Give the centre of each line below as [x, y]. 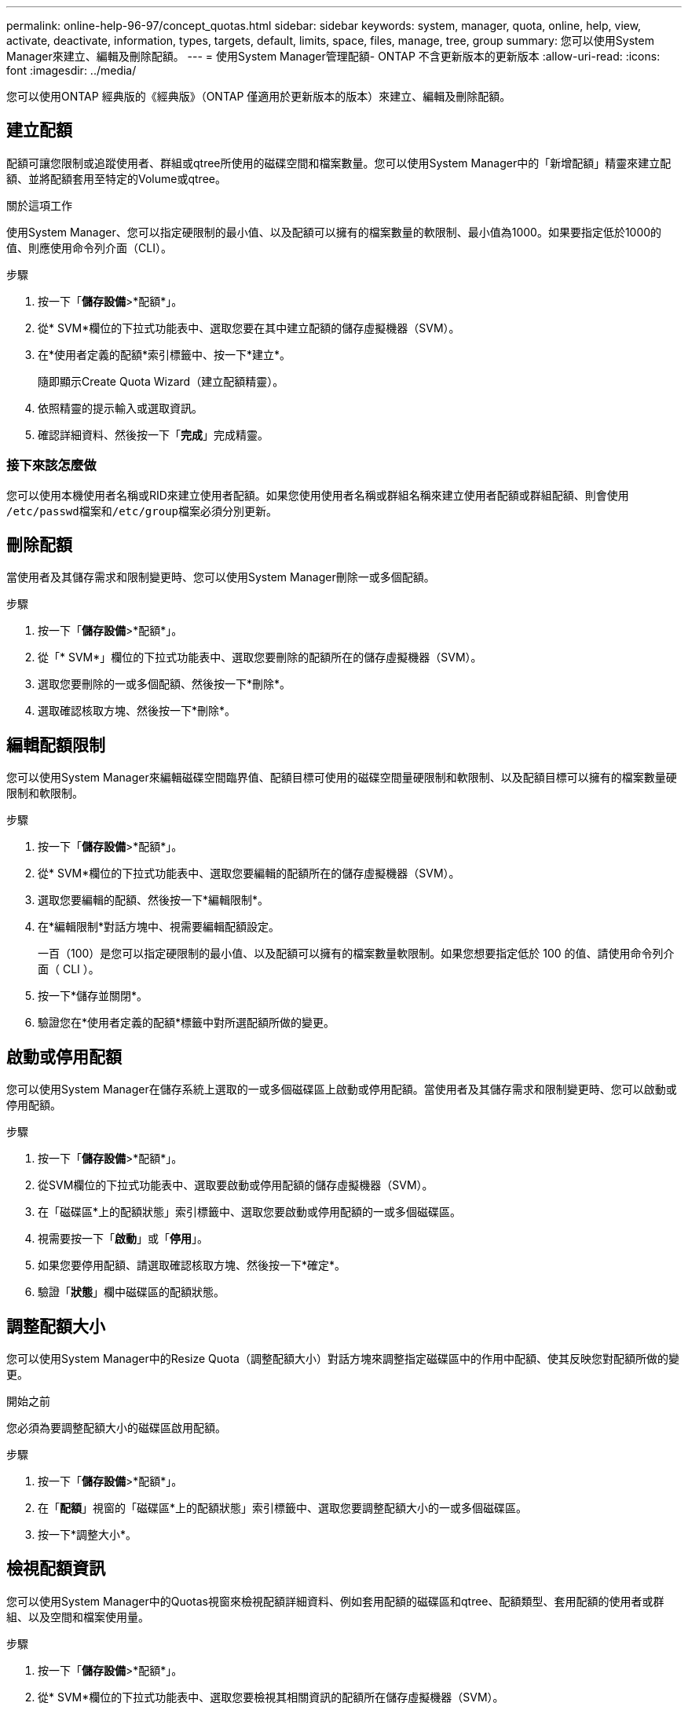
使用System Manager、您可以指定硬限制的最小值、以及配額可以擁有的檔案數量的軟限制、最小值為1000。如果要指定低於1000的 [334, 232]
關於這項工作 [39, 205]
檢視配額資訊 [56, 1569]
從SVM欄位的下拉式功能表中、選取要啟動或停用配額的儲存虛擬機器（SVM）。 [236, 1185]
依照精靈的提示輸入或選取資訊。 [120, 408]
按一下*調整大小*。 [88, 1534]
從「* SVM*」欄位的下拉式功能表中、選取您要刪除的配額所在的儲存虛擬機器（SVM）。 [260, 657]
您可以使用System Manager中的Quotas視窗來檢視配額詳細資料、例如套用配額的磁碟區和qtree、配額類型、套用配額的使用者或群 [335, 1601]
